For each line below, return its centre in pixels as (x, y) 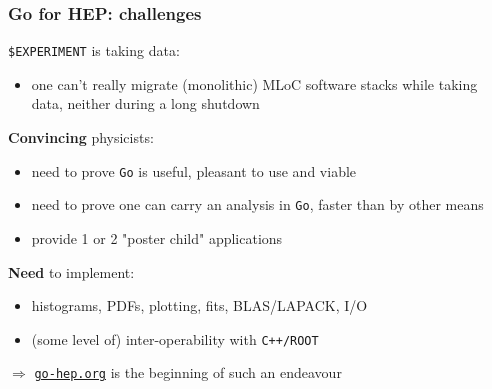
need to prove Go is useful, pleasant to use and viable (194, 170)
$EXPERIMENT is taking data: (94, 50)
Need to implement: (71, 271)
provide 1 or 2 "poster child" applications (157, 237)
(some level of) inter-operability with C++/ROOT (175, 338)
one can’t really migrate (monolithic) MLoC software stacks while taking (254, 83)
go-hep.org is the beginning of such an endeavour (188, 372)
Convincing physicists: (81, 137)
